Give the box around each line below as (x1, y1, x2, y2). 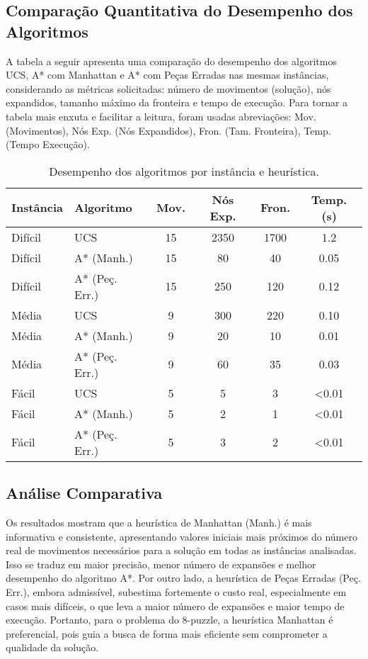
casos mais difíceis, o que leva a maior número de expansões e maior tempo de (6, 598, 345, 613)
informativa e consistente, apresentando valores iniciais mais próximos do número (6, 529, 357, 543)
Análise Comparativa (6, 482, 163, 504)
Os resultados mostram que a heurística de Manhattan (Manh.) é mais (6, 514, 312, 529)
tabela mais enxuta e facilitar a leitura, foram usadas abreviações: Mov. (6, 108, 316, 123)
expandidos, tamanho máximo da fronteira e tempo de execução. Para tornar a (6, 95, 348, 110)
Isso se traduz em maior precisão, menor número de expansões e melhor (6, 556, 316, 571)
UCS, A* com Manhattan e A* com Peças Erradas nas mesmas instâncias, (6, 67, 329, 82)
